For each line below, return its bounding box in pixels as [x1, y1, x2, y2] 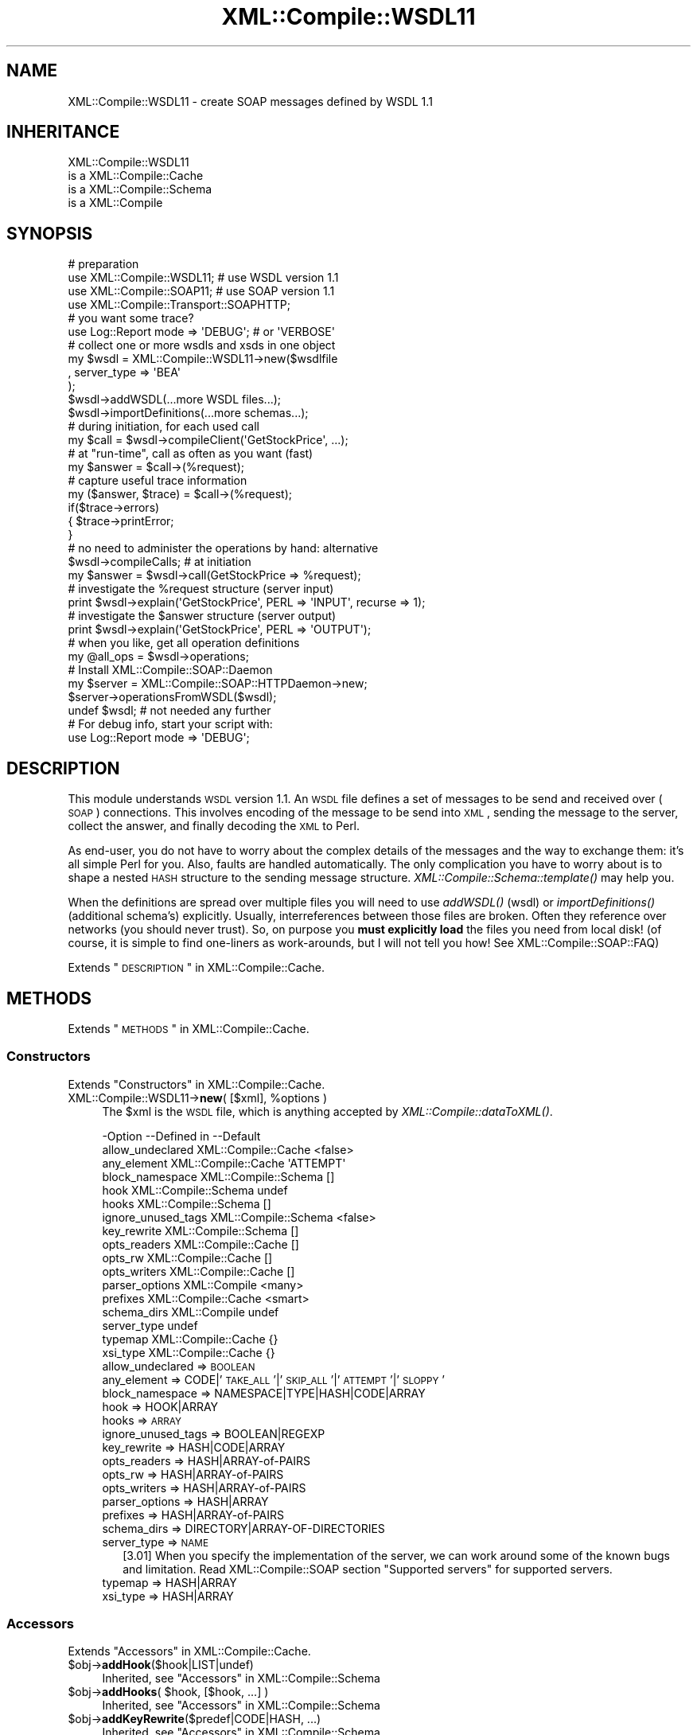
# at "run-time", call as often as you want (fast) [68, 446, 313, 461]
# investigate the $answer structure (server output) [68, 609, 337, 623]
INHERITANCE [6, 122, 120, 142]
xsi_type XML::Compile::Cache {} [102, 1345, 275, 1359]
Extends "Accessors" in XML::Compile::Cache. [68, 1644, 311, 1659]
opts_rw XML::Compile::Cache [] [102, 1250, 273, 1265]
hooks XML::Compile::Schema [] [102, 1196, 271, 1211]
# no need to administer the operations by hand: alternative [68, 541, 379, 556]
